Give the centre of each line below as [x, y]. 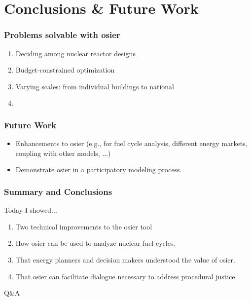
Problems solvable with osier [62, 35]
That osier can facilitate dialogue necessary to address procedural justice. [126, 276]
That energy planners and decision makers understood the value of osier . [125, 259]
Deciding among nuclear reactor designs [75, 53]
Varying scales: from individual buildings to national [95, 86]
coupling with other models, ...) [63, 153]
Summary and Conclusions [58, 191]
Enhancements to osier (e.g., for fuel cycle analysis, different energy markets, [131, 143]
